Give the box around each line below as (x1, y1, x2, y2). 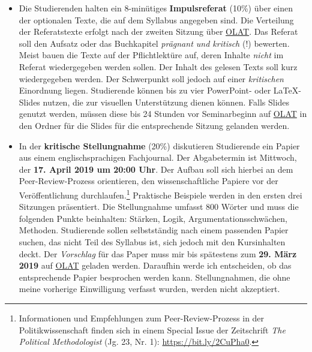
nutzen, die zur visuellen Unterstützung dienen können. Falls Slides (43, 95, 290, 108)
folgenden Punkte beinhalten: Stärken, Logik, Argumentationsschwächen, (19, 212, 287, 224)
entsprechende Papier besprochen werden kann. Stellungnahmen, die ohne (19, 270, 290, 283)
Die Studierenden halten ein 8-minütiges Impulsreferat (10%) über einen (19, 2, 293, 14)
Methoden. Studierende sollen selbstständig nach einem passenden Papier (19, 224, 289, 236)
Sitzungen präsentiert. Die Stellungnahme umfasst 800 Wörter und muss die (19, 200, 299, 213)
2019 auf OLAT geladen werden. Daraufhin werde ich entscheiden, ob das (19, 259, 292, 272)
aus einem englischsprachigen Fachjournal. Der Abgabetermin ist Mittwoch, (19, 151, 297, 164)
